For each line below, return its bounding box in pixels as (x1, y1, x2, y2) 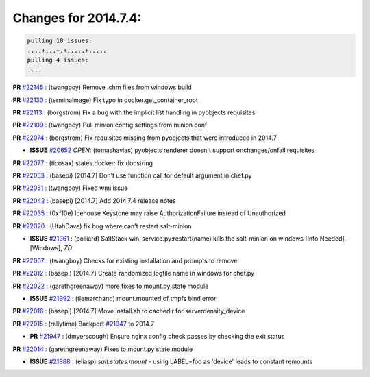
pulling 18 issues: (27, 37, 92, 45)
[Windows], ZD (29, 244, 73, 252)
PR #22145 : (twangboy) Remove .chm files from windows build (12, 83, 192, 92)
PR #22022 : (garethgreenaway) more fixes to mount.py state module (12, 282, 209, 290)
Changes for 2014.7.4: (12, 10, 142, 25)
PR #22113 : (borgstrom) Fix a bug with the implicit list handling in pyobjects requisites (12, 108, 256, 117)
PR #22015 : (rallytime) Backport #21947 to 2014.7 (12, 319, 154, 328)
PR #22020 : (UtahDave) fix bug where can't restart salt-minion (12, 221, 192, 230)
